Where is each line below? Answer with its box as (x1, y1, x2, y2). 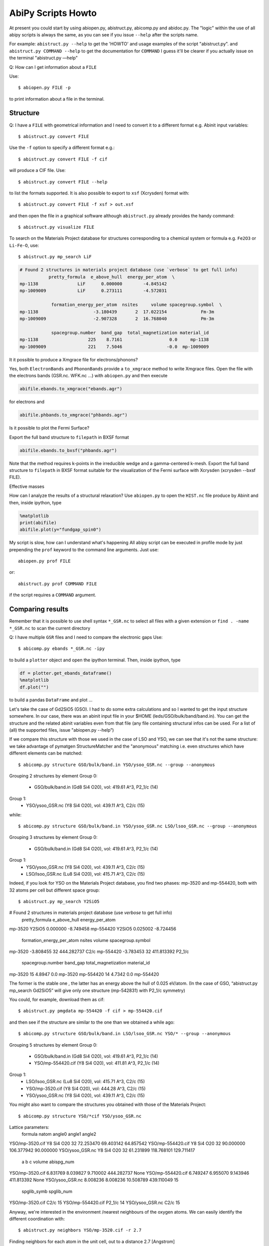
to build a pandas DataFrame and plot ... (9, 697, 93, 703)
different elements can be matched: (9, 750, 83, 756)
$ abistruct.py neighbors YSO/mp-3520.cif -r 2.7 (18, 1228, 142, 1233)
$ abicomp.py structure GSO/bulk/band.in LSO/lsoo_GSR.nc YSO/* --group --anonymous (18, 1031, 231, 1037)
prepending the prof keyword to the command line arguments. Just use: (9, 546, 159, 553)
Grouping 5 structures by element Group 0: (9, 1042, 98, 1048)
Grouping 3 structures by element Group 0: (9, 834, 98, 840)
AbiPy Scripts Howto (9, 7, 97, 18)
